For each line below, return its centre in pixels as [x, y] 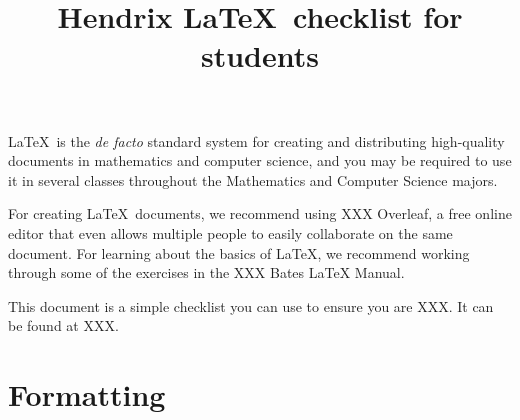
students [260, 55]
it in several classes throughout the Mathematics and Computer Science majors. [253, 179]
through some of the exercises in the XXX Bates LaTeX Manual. [206, 272]
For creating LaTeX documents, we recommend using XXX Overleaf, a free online [260, 213]
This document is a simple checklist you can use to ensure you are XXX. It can [251, 305]
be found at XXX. [63, 325]
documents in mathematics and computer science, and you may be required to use [260, 160]
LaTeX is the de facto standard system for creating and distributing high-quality [256, 140]
